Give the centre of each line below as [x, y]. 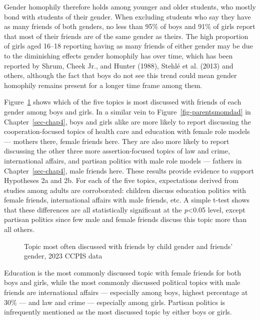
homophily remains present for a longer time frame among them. [103, 85]
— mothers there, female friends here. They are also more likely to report [117, 141]
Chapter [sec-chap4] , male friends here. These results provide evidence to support [129, 170]
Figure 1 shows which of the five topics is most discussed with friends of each [123, 102]
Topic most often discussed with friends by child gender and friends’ [128, 246]
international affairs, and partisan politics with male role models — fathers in [123, 160]
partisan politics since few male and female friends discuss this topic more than [125, 219]
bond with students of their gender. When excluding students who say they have [127, 16]
